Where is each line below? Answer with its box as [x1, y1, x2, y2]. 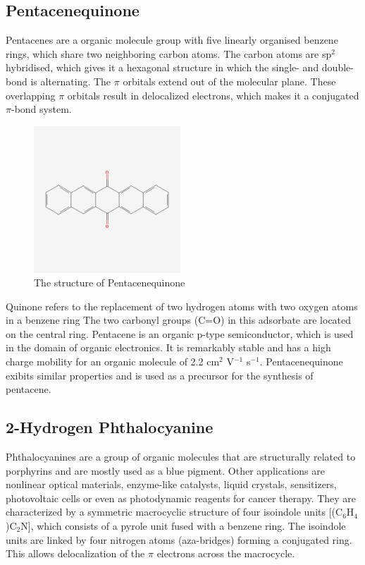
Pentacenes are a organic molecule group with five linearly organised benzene [6, 32, 338, 47]
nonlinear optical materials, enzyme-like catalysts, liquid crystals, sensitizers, [6, 477, 337, 492]
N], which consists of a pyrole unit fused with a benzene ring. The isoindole [20, 518, 346, 533]
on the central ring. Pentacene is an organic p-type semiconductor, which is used [6, 326, 354, 341]
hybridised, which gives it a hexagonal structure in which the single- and [6, 60, 319, 75]
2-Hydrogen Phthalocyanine [6, 416, 214, 438]
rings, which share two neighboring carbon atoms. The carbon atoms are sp [6, 46, 332, 61]
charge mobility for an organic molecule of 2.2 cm [6, 354, 220, 369]
